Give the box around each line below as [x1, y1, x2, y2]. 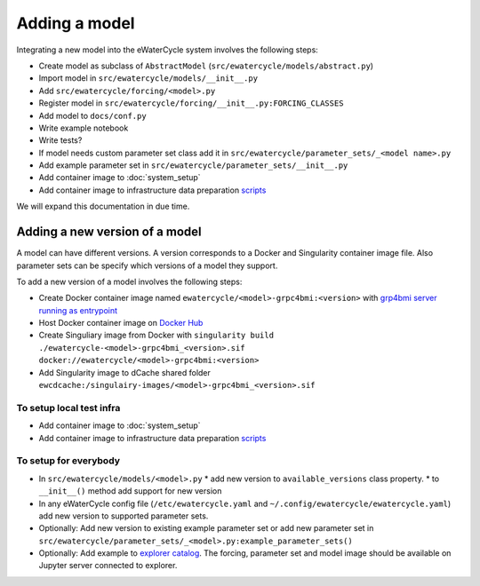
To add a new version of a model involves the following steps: [16, 276, 243, 287]
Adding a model [16, 13, 135, 33]
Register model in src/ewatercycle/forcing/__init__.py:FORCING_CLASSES [38, 98, 344, 108]
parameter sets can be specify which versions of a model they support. [16, 260, 278, 271]
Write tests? [38, 135, 83, 146]
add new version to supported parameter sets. [38, 511, 209, 521]
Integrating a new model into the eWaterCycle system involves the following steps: [16, 44, 319, 55]
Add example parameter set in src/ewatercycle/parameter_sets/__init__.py [38, 160, 348, 170]
